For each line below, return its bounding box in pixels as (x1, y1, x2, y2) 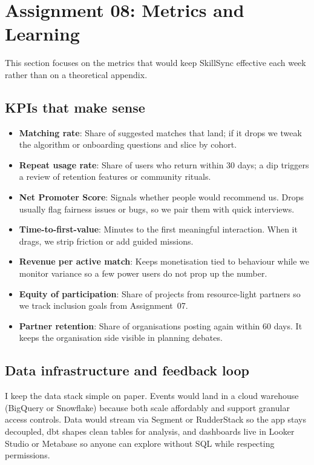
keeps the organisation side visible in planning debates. (19, 331, 223, 344)
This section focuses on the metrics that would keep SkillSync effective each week (5, 56, 306, 69)
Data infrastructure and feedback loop (5, 361, 249, 380)
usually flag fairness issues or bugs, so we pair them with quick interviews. (19, 202, 295, 215)
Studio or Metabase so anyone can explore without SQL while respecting (5, 437, 275, 449)
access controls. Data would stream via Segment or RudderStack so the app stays (5, 413, 307, 426)
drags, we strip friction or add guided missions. (19, 234, 194, 247)
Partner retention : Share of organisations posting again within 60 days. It (19, 319, 303, 332)
